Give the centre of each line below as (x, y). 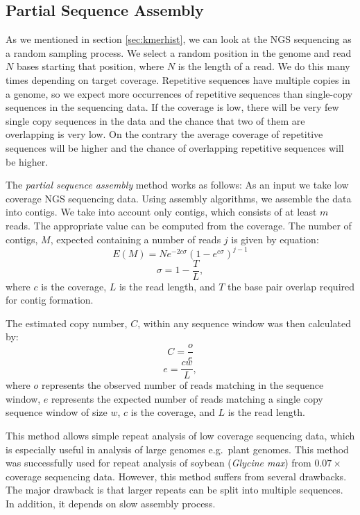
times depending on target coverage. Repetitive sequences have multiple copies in (178, 79)
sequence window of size (57, 412)
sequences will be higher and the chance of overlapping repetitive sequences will (175, 147)
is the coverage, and (173, 412)
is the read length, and (167, 286)
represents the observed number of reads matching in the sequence (182, 385)
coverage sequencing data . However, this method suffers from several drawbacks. (176, 476)
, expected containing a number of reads (136, 239)
